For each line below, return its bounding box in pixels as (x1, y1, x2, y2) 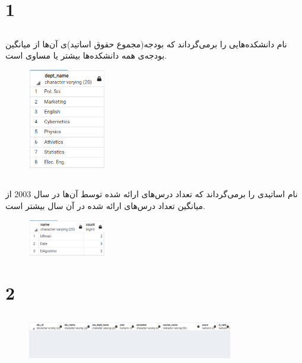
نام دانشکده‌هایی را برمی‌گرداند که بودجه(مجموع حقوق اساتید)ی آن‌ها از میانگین (5, 37, 287, 50)
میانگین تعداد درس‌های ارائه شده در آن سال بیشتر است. (5, 200, 205, 212)
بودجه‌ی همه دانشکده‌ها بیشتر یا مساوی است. (5, 49, 167, 62)
